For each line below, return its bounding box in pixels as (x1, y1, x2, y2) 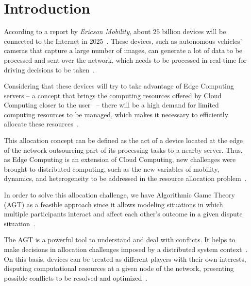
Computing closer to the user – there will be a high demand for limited (4, 100, 219, 110)
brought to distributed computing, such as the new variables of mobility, (4, 163, 219, 174)
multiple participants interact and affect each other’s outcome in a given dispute (4, 209, 243, 219)
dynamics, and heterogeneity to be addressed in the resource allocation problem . (4, 173, 247, 183)
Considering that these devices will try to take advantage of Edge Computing (4, 81, 234, 91)
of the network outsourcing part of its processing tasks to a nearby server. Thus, (4, 144, 243, 155)
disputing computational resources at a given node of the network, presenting (4, 263, 234, 273)
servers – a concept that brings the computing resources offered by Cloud (4, 90, 222, 100)
